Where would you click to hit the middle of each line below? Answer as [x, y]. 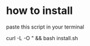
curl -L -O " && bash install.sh [42, 38]
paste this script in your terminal [45, 27]
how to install [39, 11]
